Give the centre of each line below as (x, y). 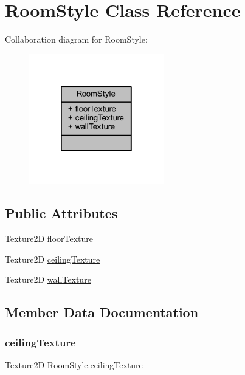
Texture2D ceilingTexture (53, 259)
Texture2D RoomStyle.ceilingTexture (74, 364)
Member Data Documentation (102, 312)
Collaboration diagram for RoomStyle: (76, 39)
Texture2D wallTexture (48, 279)
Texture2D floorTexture (49, 239)
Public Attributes (61, 213)
